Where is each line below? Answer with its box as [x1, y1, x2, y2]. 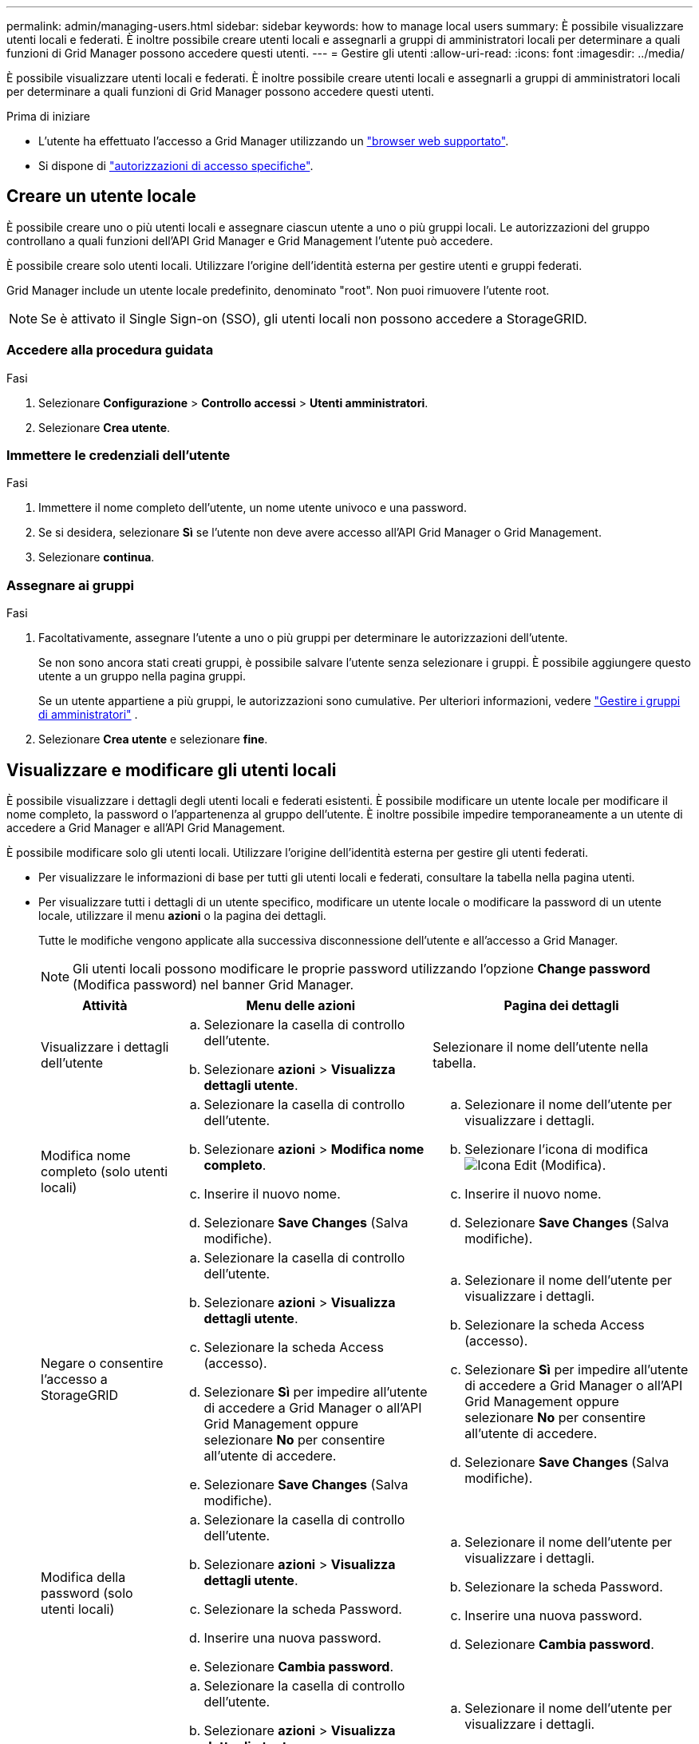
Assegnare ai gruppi [6, 577, 135, 593]
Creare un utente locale [6, 186, 196, 207]
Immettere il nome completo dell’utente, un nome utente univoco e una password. [38, 501, 467, 515]
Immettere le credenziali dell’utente [6, 446, 231, 463]
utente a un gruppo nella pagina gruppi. [38, 669, 246, 684]
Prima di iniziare [6, 109, 90, 123]
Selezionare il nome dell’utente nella [432, 1038, 649, 1055]
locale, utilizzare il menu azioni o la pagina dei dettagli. [38, 908, 326, 922]
